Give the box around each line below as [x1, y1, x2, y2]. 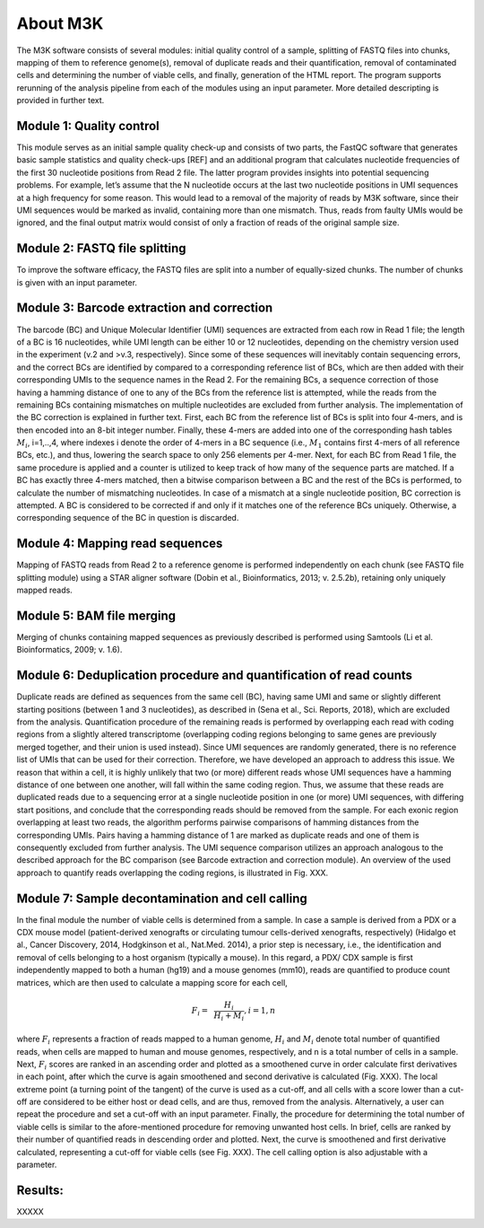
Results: [16, 1182, 65, 1197]
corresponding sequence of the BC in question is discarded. [16, 513, 239, 523]
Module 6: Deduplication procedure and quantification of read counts [16, 668, 412, 683]
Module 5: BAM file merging [16, 608, 177, 623]
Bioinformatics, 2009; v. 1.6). [16, 645, 123, 655]
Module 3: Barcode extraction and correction [16, 301, 273, 316]
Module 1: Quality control [16, 118, 160, 134]
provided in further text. [16, 95, 105, 106]
